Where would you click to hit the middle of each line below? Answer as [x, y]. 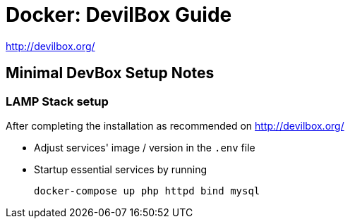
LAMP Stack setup [57, 101]
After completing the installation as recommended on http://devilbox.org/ [175, 125]
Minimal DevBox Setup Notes [110, 73]
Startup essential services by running [121, 169]
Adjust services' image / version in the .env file [145, 147]
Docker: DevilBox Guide [119, 15]
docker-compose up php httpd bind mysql [147, 191]
